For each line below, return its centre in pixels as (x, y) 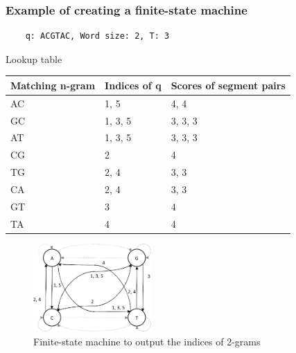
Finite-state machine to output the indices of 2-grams (147, 342)
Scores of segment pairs (228, 85)
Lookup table (34, 58)
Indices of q (133, 85)
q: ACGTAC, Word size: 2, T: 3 (97, 36)
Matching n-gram (53, 85)
